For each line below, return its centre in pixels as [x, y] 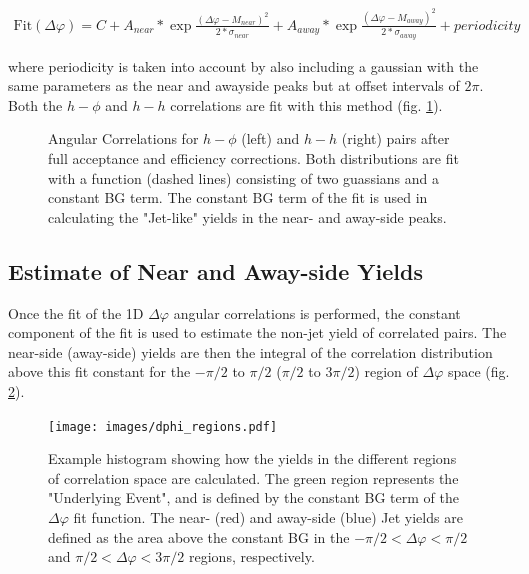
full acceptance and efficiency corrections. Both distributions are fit [253, 158]
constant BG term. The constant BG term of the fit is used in [238, 197]
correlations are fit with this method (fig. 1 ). [306, 104]
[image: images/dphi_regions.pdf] [163, 426]
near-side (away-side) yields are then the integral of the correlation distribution [250, 351]
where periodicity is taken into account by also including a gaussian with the [243, 65]
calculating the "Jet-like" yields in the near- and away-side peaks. [247, 216]
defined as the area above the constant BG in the [199, 536]
